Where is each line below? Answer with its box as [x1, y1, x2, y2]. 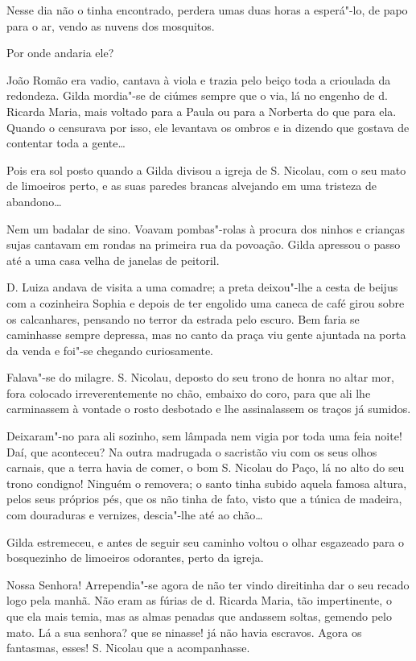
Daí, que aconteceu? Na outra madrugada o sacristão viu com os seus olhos [6, 443, 377, 460]
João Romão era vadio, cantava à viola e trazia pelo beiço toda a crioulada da [6, 71, 391, 88]
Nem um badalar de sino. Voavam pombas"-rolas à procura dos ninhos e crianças [6, 220, 406, 237]
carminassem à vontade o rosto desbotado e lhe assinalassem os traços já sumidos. [6, 400, 411, 417]
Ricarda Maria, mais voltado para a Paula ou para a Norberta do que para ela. [6, 102, 397, 119]
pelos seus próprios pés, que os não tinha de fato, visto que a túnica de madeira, [6, 490, 402, 507]
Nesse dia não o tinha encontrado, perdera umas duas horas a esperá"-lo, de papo [6, 2, 408, 18]
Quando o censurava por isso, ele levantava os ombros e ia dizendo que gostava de [6, 118, 410, 135]
